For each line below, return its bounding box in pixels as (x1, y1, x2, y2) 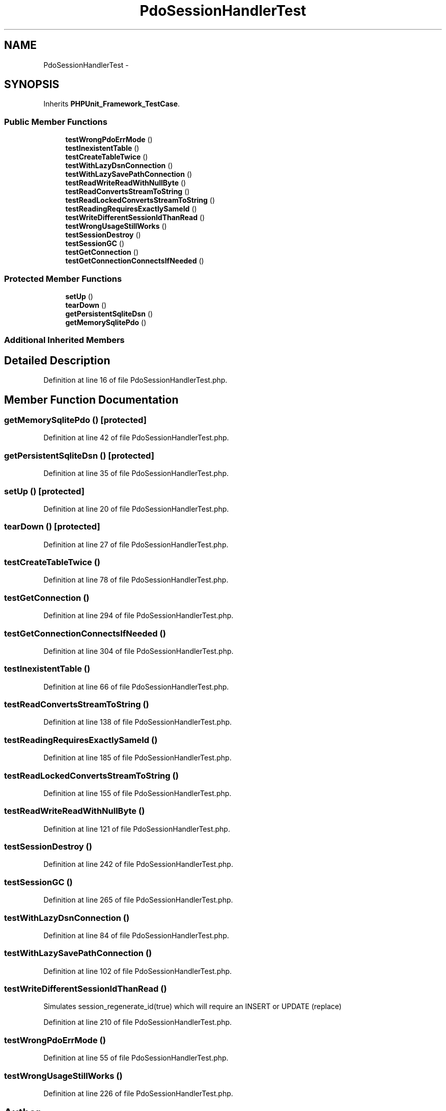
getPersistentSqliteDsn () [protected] (4, 450, 154, 461)
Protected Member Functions (4, 273, 122, 284)
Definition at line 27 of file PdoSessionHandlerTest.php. (43, 540, 229, 549)
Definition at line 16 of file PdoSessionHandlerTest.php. (43, 376, 228, 385)
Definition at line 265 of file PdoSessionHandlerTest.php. (43, 895, 233, 905)
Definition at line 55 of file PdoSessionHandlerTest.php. (43, 1053, 229, 1063)
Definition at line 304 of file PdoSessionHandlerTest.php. (43, 646, 234, 655)
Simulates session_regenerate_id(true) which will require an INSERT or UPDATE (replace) (43, 1002, 342, 1011)
